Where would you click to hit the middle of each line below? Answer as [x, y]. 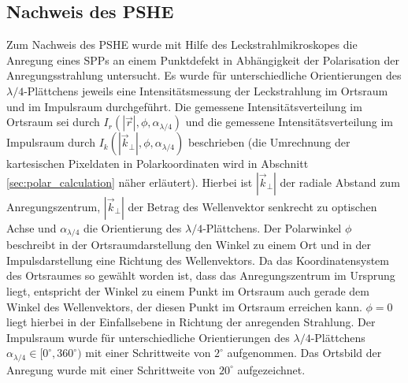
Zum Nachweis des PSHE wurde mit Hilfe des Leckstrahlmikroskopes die [182, 45]
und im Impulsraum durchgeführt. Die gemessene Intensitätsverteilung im [184, 106]
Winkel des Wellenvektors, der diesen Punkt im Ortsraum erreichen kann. [184, 306]
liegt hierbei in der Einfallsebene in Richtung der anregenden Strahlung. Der [191, 322]
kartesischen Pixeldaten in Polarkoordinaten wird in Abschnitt [158, 164]
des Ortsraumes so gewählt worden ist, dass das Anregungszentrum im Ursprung [201, 275]
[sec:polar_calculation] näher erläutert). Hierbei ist [130, 182]
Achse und [32, 227]
